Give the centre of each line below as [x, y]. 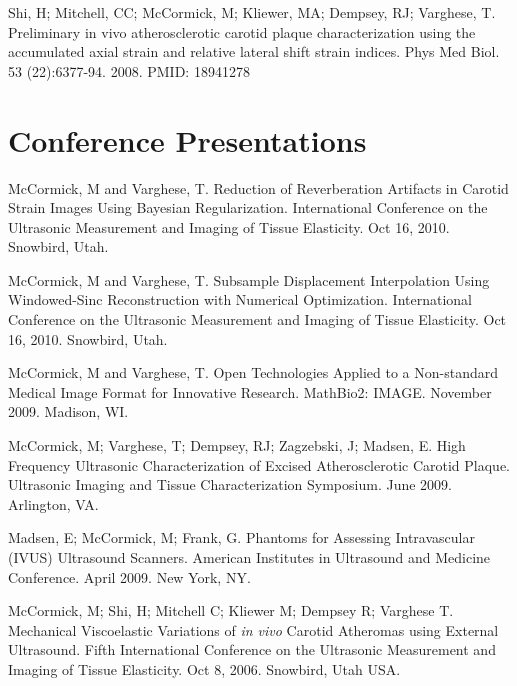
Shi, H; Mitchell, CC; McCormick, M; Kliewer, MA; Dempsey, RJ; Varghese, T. [252, 12]
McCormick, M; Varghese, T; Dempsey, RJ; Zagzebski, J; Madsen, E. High [237, 445]
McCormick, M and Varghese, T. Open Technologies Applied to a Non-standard [253, 372]
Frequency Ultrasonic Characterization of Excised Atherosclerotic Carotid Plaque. [259, 464]
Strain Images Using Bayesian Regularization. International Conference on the [248, 207]
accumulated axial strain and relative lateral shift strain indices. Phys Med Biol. [254, 51]
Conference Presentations [187, 139]
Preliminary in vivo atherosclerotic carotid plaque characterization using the [242, 31]
